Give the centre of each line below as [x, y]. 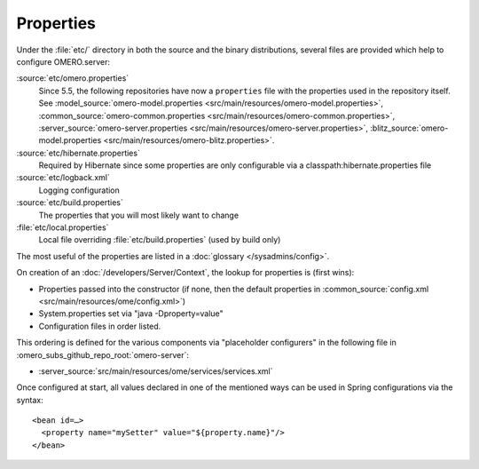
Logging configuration [79, 190]
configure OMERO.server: [63, 61]
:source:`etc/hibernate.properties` [79, 153]
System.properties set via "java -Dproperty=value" [131, 314]
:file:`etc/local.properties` [63, 227]
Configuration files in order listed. [100, 326]
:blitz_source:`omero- [409, 128]
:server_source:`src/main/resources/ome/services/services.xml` [156, 371]
